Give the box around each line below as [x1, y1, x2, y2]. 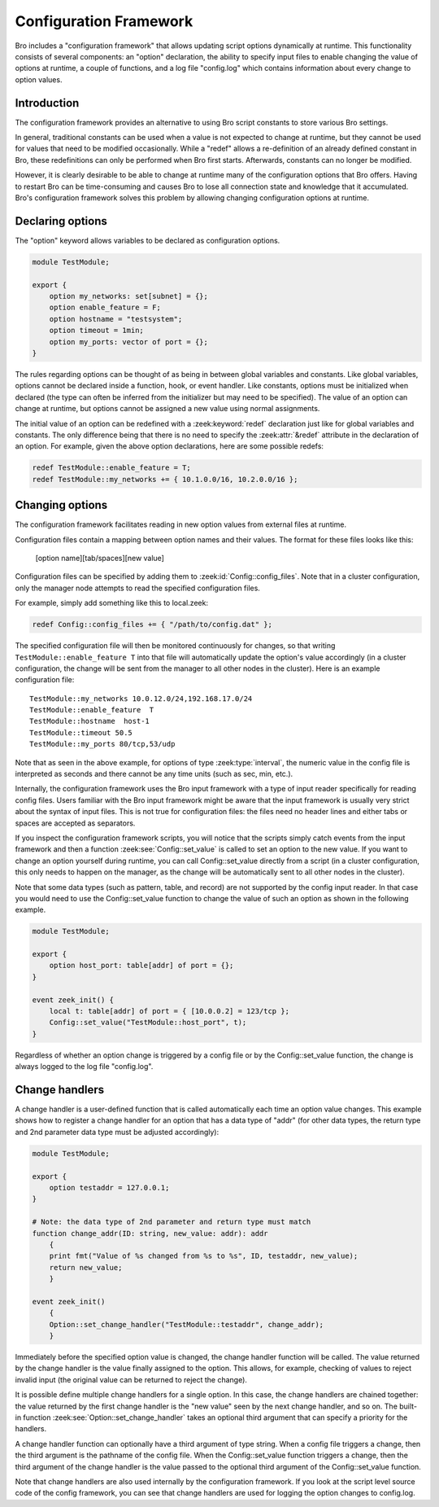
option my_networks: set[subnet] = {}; [49, 291, 209, 301]
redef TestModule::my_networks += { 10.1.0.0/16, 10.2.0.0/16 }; [32, 475, 298, 484]
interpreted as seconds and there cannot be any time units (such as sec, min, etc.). [15, 769, 293, 779]
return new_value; [49, 1263, 123, 1272]
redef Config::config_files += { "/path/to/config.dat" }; [32, 620, 272, 629]
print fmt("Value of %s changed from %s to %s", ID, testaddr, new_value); [49, 1251, 359, 1261]
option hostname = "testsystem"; [49, 314, 183, 323]
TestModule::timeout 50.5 [29, 728, 133, 737]
